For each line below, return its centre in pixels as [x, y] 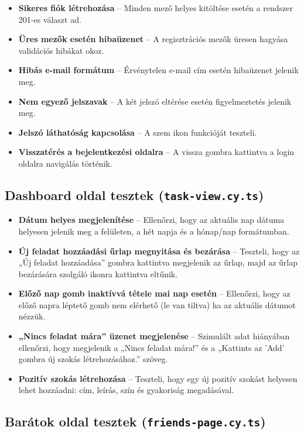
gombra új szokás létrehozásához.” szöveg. [93, 359]
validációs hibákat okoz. [61, 50]
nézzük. [32, 316]
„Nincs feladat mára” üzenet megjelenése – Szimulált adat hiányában [154, 336]
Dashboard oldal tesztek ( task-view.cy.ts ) [134, 194]
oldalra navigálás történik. [65, 163]
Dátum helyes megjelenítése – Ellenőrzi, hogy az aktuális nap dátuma [151, 220]
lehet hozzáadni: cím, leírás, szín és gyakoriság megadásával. [126, 390]
